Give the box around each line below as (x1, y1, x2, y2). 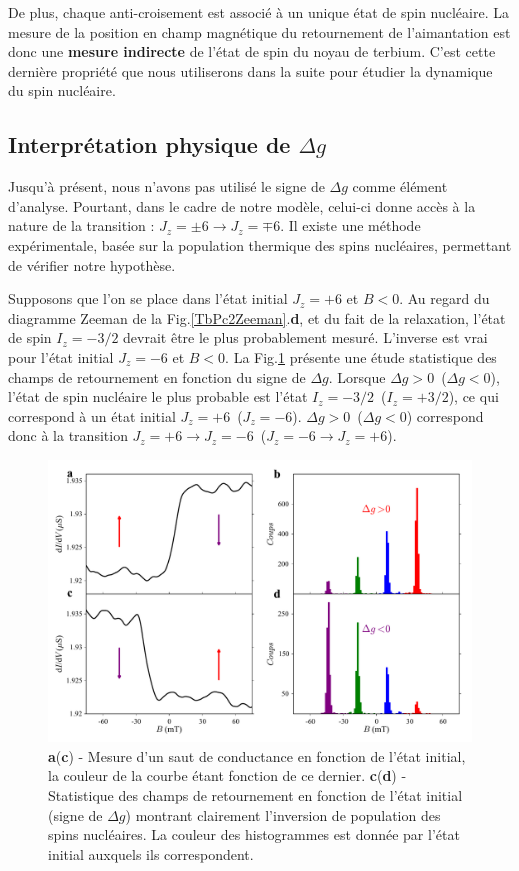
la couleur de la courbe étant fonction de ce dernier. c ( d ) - (48, 765, 407, 786)
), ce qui (448, 386, 499, 407)
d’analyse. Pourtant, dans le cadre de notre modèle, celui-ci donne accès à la (8, 195, 476, 216)
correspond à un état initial (8, 405, 176, 426)
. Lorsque (328, 366, 386, 387)
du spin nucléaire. (8, 80, 116, 101)
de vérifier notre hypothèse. (8, 254, 176, 275)
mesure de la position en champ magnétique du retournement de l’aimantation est (8, 21, 511, 42)
